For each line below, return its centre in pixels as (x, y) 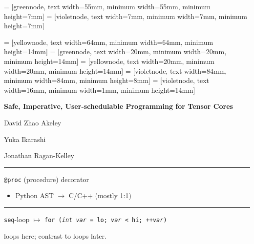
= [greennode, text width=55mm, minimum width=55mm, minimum (107, 6)
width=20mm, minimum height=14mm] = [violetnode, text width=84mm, (116, 71)
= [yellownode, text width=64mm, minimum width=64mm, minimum (109, 42)
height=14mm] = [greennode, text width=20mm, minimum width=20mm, (115, 51)
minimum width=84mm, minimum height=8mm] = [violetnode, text (107, 80)
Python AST (34, 195)
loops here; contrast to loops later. (55, 235)
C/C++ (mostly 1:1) (100, 195)
